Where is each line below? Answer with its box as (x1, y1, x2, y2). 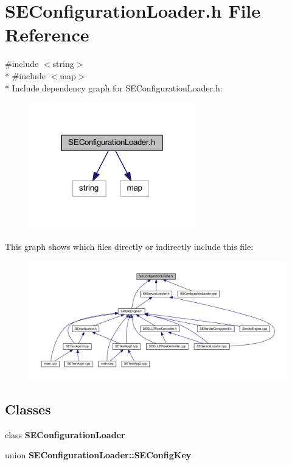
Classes (5, 399, 51, 418)
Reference (5, 22, 89, 47)
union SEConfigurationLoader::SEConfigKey (5, 449, 192, 461)
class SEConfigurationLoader (5, 428, 125, 441)
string (52, 57, 74, 70)
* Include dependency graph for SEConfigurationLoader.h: (5, 81, 223, 94)
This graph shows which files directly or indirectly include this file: (5, 240, 254, 252)
